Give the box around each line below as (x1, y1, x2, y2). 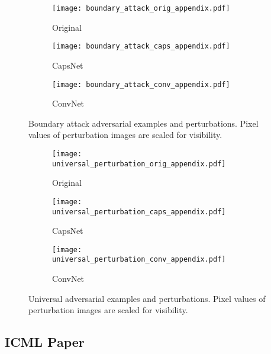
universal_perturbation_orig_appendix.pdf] (52, 159, 226, 168)
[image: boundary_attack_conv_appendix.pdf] (52, 80, 230, 89)
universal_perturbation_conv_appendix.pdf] (52, 255, 226, 264)
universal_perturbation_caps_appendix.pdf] (52, 207, 226, 216)
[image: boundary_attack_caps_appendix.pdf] (52, 42, 230, 51)
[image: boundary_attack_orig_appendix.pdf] (52, 4, 230, 12)
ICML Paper (5, 333, 85, 351)
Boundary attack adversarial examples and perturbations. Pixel (28, 117, 259, 129)
